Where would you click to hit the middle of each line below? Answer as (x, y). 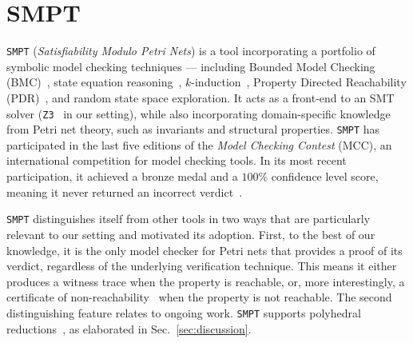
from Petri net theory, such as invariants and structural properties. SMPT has (193, 129)
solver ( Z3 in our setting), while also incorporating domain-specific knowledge (199, 113)
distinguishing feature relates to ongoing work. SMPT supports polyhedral (184, 312)
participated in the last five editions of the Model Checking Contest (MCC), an (199, 144)
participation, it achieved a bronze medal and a (122, 176)
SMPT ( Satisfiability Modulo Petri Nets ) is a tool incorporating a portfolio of (191, 51)
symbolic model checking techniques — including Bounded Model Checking (191, 66)
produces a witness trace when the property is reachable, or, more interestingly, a (206, 281)
